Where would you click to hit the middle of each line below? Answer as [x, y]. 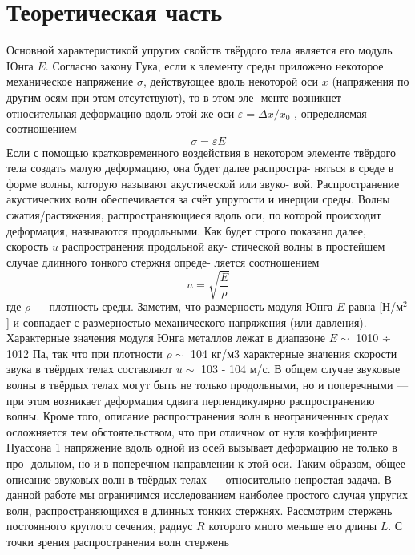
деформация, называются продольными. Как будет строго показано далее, [186, 230]
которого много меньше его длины [293, 526]
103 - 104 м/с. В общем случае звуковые [300, 369]
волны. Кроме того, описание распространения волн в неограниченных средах [197, 416]
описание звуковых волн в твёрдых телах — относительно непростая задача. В [199, 479]
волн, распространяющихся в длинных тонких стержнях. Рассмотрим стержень [199, 510]
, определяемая [330, 113]
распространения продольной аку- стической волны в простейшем [224, 246]
